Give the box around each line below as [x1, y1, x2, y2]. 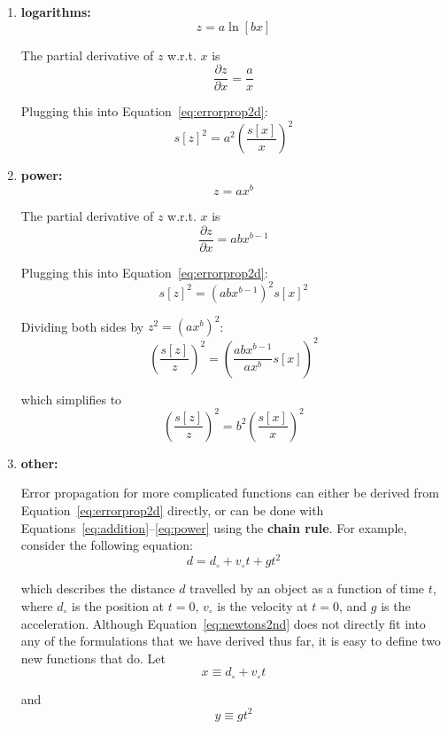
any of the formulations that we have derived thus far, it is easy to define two [20, 631, 441, 650]
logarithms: [20, 3, 91, 20]
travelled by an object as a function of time [189, 579, 425, 598]
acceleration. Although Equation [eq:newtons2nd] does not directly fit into [20, 614, 426, 632]
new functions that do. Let [20, 648, 166, 667]
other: [20, 453, 58, 472]
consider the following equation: [20, 536, 193, 554]
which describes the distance [20, 579, 175, 598]
